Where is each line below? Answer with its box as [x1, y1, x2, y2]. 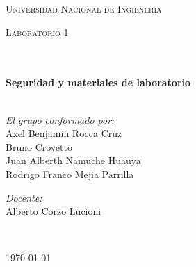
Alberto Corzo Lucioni [6, 204, 101, 218]
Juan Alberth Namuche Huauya [6, 153, 141, 168]
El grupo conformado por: [6, 112, 115, 127]
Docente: [6, 190, 42, 204]
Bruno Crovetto [6, 139, 72, 154]
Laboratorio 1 [6, 24, 69, 39]
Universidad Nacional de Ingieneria [6, 1, 162, 15]
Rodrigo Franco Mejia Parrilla [6, 166, 134, 181]
